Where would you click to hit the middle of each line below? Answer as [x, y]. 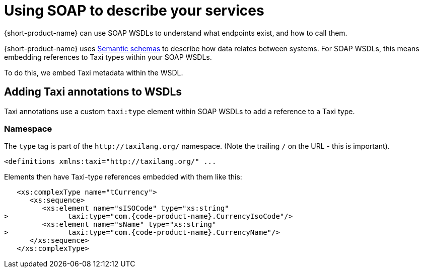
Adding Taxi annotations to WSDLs [93, 92]
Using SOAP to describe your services [134, 11]
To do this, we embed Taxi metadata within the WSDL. [94, 72]
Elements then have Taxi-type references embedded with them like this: [123, 177]
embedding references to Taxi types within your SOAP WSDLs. [108, 57]
